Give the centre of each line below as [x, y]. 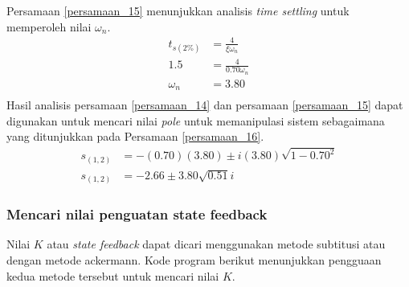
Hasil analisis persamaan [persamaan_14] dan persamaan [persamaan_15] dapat [205, 105]
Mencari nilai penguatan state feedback [137, 214]
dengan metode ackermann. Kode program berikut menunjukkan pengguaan [194, 259]
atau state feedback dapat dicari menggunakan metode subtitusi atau [216, 244]
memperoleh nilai [49, 26]
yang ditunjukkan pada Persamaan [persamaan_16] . [135, 136]
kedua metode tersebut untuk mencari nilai [113, 275]
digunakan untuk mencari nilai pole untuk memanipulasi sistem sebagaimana [196, 120]
